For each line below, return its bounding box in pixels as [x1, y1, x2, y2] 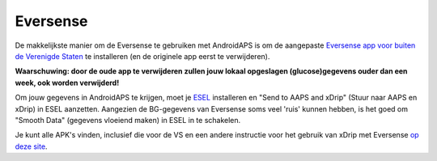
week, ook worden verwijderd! [15, 78, 120, 87]
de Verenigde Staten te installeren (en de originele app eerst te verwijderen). [15, 51, 270, 61]
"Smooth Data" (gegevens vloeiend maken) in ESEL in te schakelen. [15, 115, 241, 125]
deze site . [15, 142, 48, 151]
